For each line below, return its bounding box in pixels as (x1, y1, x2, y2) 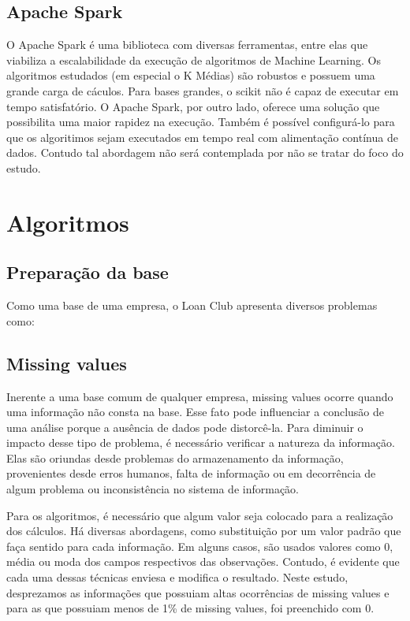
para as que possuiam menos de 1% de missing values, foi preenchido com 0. (6, 600, 375, 616)
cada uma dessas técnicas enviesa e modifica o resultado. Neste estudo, (6, 569, 348, 586)
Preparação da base (6, 260, 169, 284)
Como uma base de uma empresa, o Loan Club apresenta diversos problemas (6, 297, 378, 314)
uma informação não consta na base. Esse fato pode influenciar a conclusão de (6, 403, 384, 420)
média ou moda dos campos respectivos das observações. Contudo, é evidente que (6, 553, 400, 570)
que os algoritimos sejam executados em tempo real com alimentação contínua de (6, 128, 398, 145)
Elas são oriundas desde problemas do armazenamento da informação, (6, 449, 344, 466)
